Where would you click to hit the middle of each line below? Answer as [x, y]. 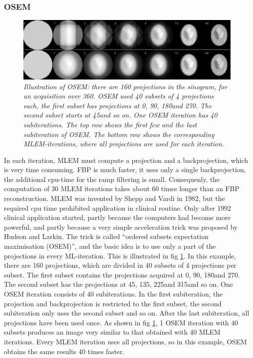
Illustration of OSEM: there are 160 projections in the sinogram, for [125, 86]
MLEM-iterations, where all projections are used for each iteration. [124, 144]
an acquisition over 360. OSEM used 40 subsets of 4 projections [119, 96]
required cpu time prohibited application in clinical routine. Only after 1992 [117, 208]
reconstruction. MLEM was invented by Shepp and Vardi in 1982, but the [115, 198]
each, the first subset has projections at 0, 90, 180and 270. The [118, 105]
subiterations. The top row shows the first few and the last [110, 124]
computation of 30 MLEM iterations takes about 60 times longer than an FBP [122, 189]
